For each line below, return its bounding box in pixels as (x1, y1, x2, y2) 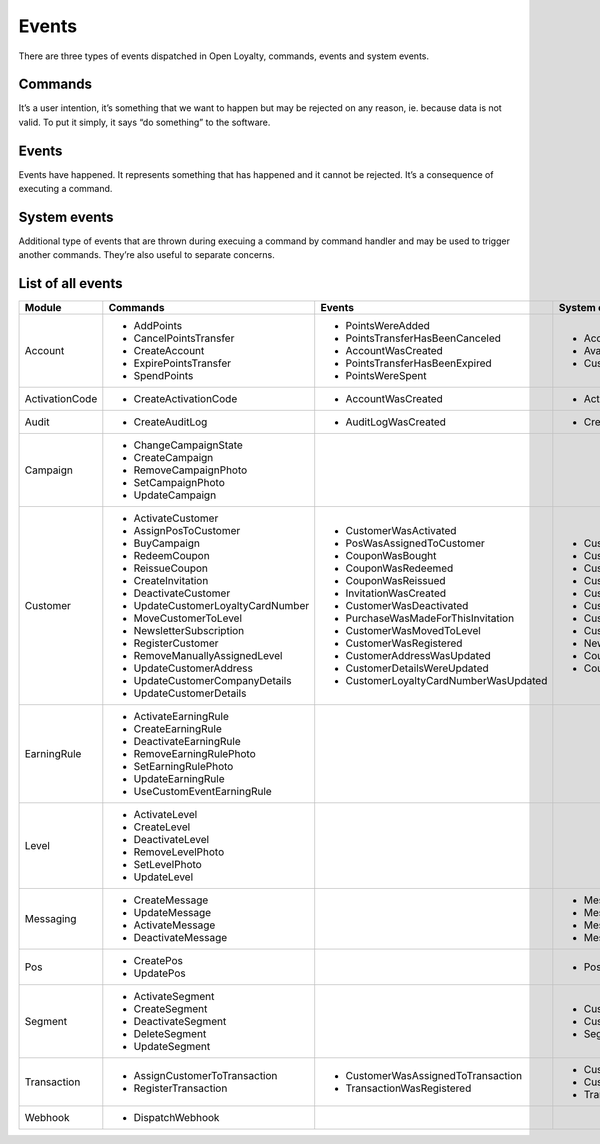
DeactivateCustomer (133, 586, 231, 600)
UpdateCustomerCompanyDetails (133, 674, 292, 688)
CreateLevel (133, 820, 191, 834)
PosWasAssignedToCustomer (345, 536, 485, 550)
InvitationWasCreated (345, 586, 447, 600)
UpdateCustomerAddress (133, 661, 254, 675)
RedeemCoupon (133, 549, 210, 563)
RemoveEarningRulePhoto (133, 747, 257, 761)
